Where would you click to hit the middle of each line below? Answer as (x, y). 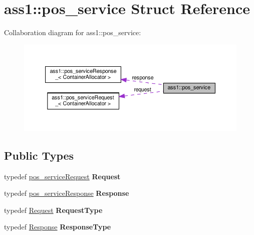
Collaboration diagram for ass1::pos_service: (73, 32)
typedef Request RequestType (53, 210)
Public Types (39, 155)
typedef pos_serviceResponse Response (67, 193)
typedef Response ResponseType (58, 227)
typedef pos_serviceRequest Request (62, 176)
